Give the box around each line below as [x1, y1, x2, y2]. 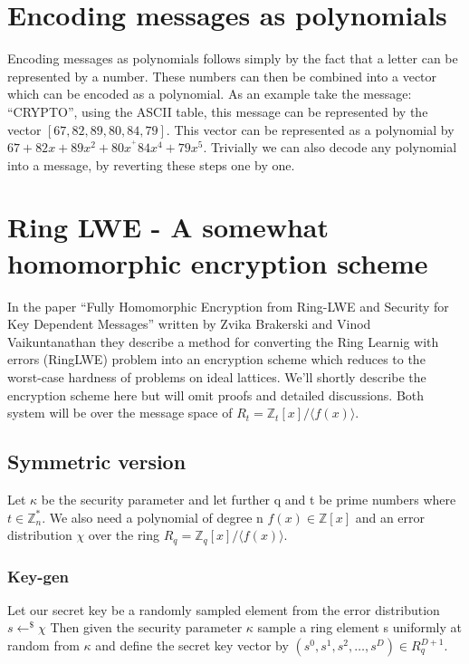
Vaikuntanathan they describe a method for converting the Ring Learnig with [7, 332, 439, 351]
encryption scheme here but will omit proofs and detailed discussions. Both [7, 385, 425, 404]
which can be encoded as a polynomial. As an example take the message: [7, 84, 412, 103]
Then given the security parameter [50, 618, 243, 637]
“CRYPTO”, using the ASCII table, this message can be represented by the [7, 101, 428, 120]
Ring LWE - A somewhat [7, 208, 330, 245]
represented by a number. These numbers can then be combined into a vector [7, 66, 437, 85]
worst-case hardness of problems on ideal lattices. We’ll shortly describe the [7, 367, 426, 386]
